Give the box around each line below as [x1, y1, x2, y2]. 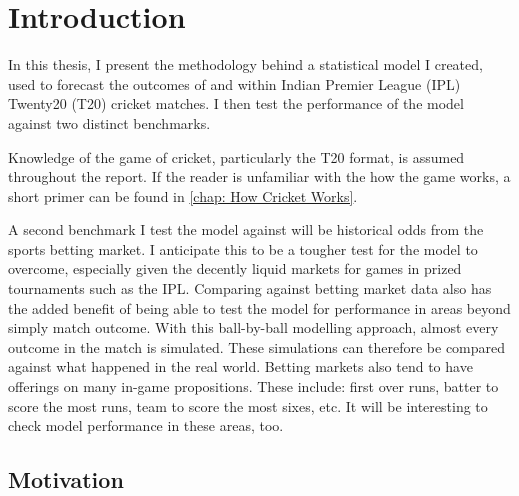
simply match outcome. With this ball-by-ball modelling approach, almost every [8, 317, 499, 338]
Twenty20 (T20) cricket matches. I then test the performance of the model [8, 93, 464, 114]
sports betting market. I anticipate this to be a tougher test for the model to [8, 238, 478, 259]
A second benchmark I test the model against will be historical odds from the [8, 219, 484, 240]
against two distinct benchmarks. [8, 112, 211, 133]
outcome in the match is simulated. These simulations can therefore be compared [8, 336, 506, 357]
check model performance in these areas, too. [8, 415, 284, 436]
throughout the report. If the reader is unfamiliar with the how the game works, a [8, 166, 511, 187]
